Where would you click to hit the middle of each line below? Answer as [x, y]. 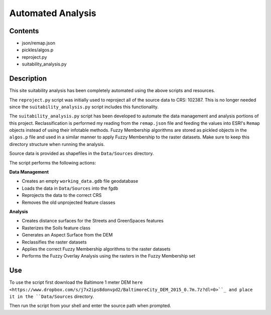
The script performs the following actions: [53, 163]
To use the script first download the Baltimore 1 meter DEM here [76, 282]
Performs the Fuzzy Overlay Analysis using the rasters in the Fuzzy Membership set [109, 256]
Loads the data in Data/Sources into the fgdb [70, 188]
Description [28, 79]
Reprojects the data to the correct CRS [62, 195]
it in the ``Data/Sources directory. [52, 296]
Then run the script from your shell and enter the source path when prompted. [90, 306]
